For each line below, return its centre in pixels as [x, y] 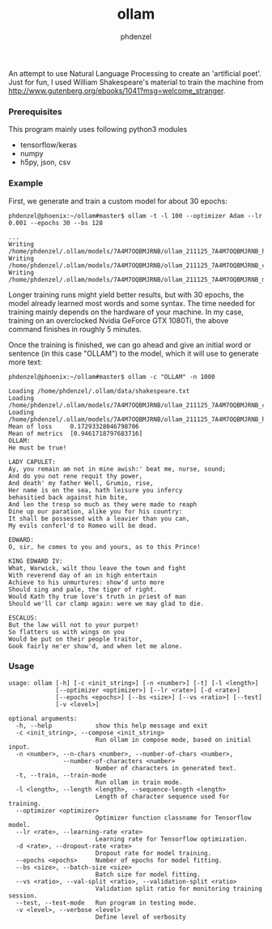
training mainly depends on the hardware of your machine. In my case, [126, 312]
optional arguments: [43, 718]
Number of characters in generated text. [166, 768]
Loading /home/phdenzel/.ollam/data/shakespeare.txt [99, 391]
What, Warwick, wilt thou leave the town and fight [97, 568]
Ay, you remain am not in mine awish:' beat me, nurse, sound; [117, 469]
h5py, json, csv [45, 162]
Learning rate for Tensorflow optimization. [172, 839]
